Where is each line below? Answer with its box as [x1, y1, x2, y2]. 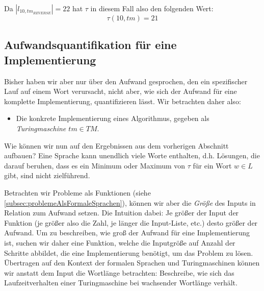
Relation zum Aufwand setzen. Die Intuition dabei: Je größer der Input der [4, 207, 239, 218]
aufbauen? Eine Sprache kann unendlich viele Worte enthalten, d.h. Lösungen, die [4, 150, 260, 161]
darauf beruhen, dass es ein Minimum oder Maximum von [4, 160, 186, 171]
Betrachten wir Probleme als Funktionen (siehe [4, 187, 151, 198]
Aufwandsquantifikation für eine [4, 37, 177, 53]
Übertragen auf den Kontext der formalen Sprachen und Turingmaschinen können [4, 257, 260, 268]
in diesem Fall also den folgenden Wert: [90, 3, 214, 13]
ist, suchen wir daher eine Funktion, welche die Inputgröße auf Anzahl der [4, 237, 235, 248]
